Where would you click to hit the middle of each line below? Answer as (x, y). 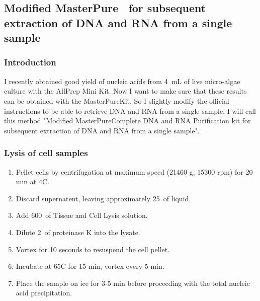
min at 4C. (32, 181)
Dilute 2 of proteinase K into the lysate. (78, 232)
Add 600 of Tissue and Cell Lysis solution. (82, 215)
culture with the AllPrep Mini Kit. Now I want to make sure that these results (125, 91)
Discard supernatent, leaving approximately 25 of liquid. (103, 198)
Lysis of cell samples (46, 153)
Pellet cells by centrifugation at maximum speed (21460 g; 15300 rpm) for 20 (134, 171)
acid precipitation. (44, 293)
